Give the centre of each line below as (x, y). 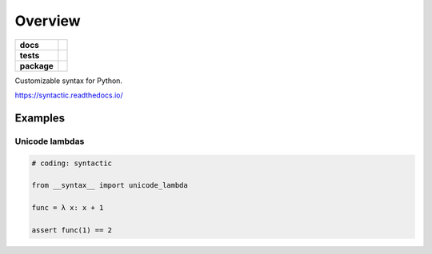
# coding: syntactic (72, 163)
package (36, 65)
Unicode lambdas (50, 141)
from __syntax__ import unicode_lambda (110, 185)
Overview (48, 21)
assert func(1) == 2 (72, 230)
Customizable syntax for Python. (69, 81)
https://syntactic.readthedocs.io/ (69, 95)
